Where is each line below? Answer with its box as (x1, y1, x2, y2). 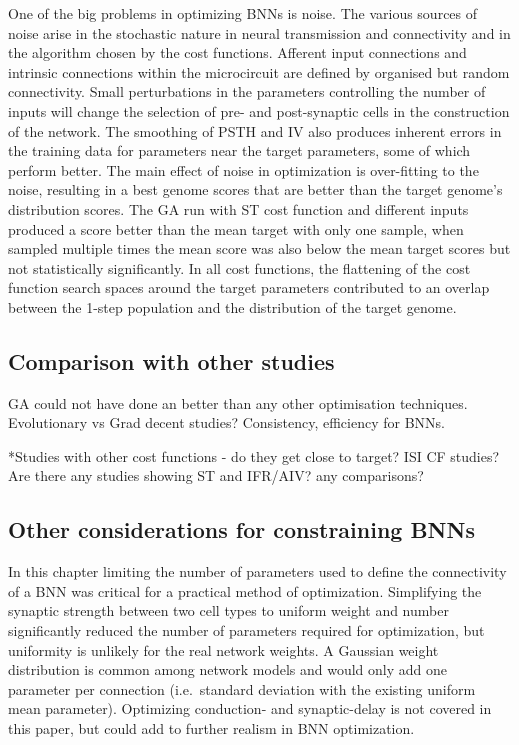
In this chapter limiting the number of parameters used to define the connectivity (8, 561, 507, 582)
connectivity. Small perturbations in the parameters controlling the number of (8, 81, 486, 102)
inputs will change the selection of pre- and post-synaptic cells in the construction (8, 100, 510, 121)
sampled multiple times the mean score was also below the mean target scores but (8, 238, 511, 259)
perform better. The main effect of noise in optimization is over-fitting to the (8, 159, 479, 180)
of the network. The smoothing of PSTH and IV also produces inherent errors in (8, 120, 502, 141)
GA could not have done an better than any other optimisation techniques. (8, 392, 468, 413)
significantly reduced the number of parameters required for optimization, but (8, 620, 485, 641)
